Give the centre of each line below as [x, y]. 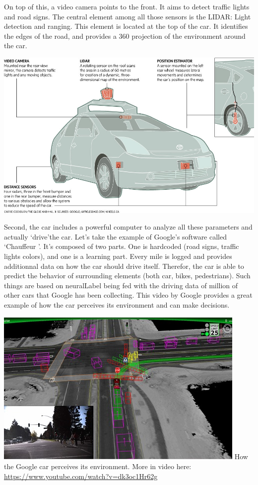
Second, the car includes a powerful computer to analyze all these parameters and [128, 227]
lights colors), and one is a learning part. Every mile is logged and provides [118, 256]
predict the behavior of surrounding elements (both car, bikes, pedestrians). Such [127, 276]
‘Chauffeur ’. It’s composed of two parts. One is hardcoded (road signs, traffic [122, 246]
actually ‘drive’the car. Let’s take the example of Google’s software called [115, 236]
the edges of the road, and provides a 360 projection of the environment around [125, 36]
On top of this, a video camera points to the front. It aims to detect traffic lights [127, 6]
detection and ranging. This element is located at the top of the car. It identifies [126, 26]
